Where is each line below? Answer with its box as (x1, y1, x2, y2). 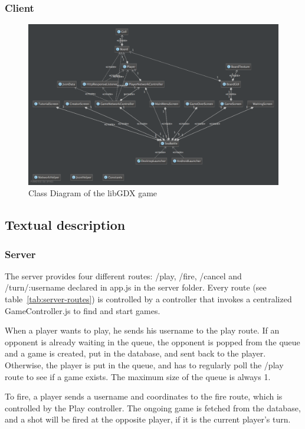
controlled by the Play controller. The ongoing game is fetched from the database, (5, 401, 301, 414)
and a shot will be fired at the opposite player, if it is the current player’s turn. (5, 413, 291, 425)
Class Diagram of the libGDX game (28, 187, 158, 199)
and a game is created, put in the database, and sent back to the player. (5, 347, 266, 359)
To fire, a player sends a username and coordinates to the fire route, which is (5, 390, 283, 402)
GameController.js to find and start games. (5, 304, 160, 316)
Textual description (5, 216, 126, 234)
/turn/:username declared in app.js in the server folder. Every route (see (5, 281, 267, 293)
